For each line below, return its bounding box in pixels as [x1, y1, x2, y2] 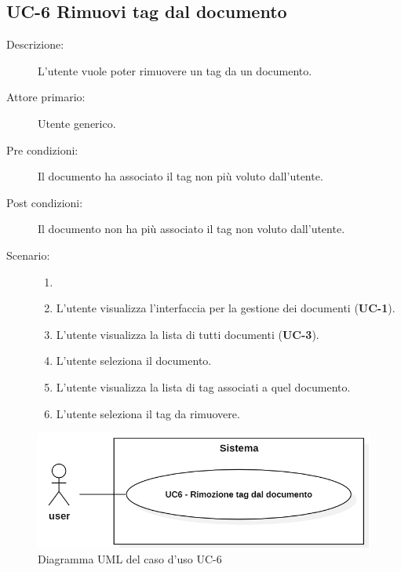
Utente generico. [38, 115, 116, 131]
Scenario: [6, 246, 50, 263]
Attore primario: [6, 89, 86, 105]
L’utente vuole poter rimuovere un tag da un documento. [38, 62, 312, 78]
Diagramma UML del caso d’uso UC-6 [38, 551, 222, 567]
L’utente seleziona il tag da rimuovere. [56, 405, 240, 421]
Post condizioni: [6, 194, 83, 210]
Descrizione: [6, 36, 64, 53]
